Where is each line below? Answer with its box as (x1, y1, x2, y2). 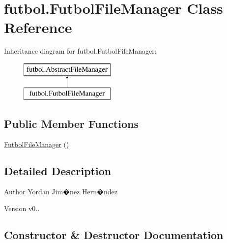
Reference (4, 17, 72, 37)
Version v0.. (4, 203, 40, 213)
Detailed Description (4, 163, 112, 179)
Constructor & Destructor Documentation (4, 227, 224, 242)
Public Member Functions (4, 116, 139, 131)
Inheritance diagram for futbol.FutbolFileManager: (4, 46, 157, 56)
